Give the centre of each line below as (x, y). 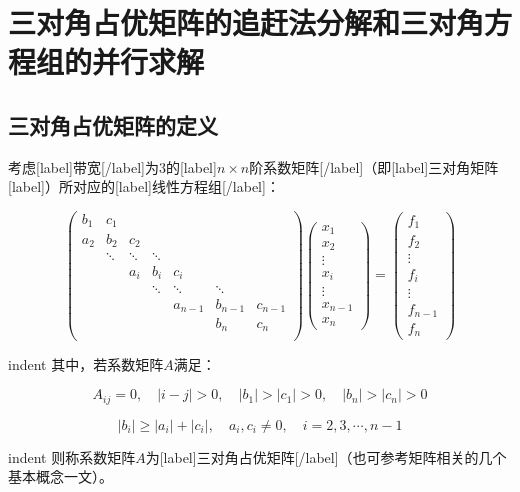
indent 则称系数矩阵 (72, 456)
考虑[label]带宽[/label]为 (83, 166)
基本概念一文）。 (60, 476)
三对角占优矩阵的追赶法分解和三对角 (246, 22)
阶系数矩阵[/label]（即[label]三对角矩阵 (374, 166)
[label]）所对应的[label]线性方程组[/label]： (144, 186)
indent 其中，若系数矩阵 (86, 363)
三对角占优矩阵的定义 (113, 124)
